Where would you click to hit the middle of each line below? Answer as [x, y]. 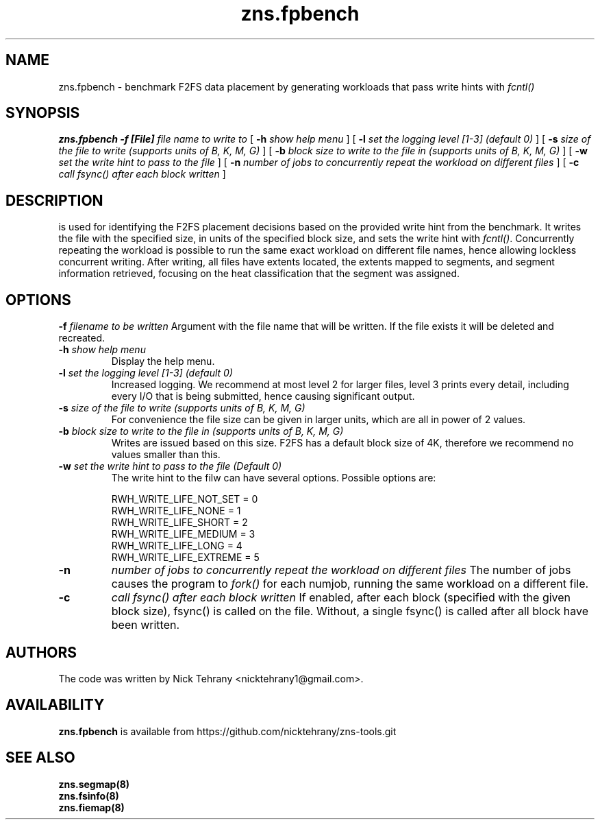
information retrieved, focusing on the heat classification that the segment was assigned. [259, 274]
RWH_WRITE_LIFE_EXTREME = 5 [185, 558]
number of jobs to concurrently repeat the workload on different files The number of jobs [341, 570]
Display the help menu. [163, 361]
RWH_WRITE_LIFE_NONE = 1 [176, 511]
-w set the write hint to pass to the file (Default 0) [170, 466]
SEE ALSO [40, 758]
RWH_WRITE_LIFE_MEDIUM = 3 [183, 534]
